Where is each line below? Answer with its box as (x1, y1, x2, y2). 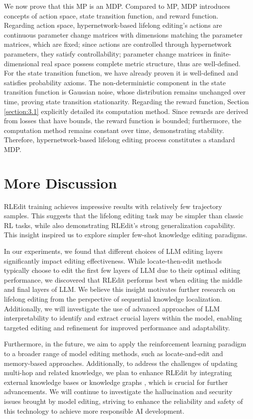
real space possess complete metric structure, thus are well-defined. (41, 58, 241, 68)
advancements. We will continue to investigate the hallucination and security (4, 386, 233, 397)
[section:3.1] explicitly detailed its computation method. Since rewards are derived (4, 106, 249, 116)
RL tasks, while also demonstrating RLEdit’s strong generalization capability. (4, 220, 235, 230)
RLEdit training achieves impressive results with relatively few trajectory (4, 201, 222, 211)
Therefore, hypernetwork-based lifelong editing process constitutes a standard (4, 134, 235, 145)
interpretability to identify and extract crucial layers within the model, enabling (4, 313, 242, 323)
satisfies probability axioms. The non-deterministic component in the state (4, 77, 226, 87)
